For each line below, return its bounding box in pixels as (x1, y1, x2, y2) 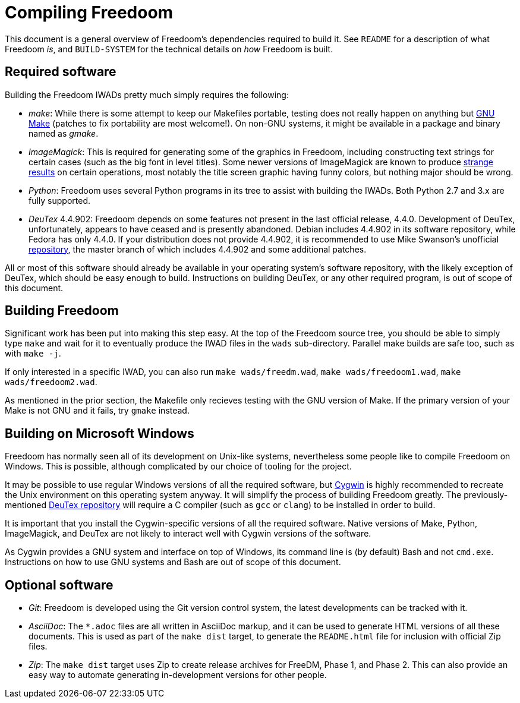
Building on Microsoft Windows (5, 425, 194, 441)
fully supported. (29, 195, 91, 206)
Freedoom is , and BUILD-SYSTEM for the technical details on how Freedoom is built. (5, 43, 333, 54)
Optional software (5, 577, 114, 592)
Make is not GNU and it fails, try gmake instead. (5, 405, 190, 416)
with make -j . (5, 348, 61, 359)
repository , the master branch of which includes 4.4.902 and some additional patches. (29, 244, 367, 254)
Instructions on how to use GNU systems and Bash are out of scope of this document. (5, 557, 341, 568)
